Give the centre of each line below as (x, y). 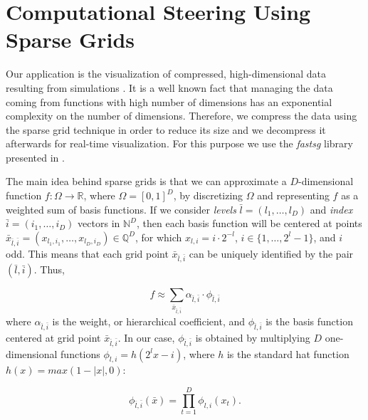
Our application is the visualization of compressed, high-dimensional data (166, 74)
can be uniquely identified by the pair (271, 253)
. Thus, (49, 269)
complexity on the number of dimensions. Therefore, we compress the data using (182, 116)
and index (331, 209)
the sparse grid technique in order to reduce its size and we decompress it (166, 129)
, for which (158, 237)
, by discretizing (208, 195)
